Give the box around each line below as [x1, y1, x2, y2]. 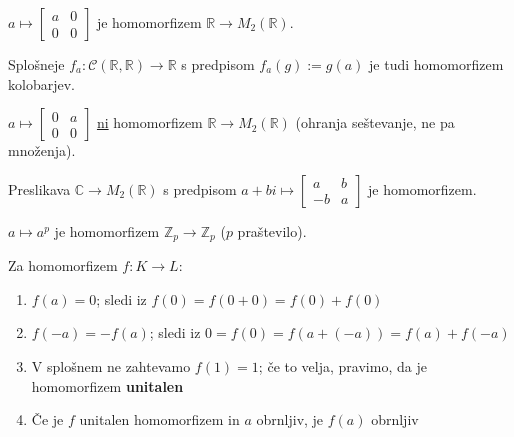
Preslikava [8, 178, 71, 199]
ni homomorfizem [96, 112, 203, 133]
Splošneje [8, 54, 65, 74]
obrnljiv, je [256, 409, 324, 430]
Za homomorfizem [8, 255, 118, 276]
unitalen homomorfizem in [79, 409, 240, 430]
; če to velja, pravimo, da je [258, 356, 427, 377]
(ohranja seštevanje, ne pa [295, 112, 455, 133]
